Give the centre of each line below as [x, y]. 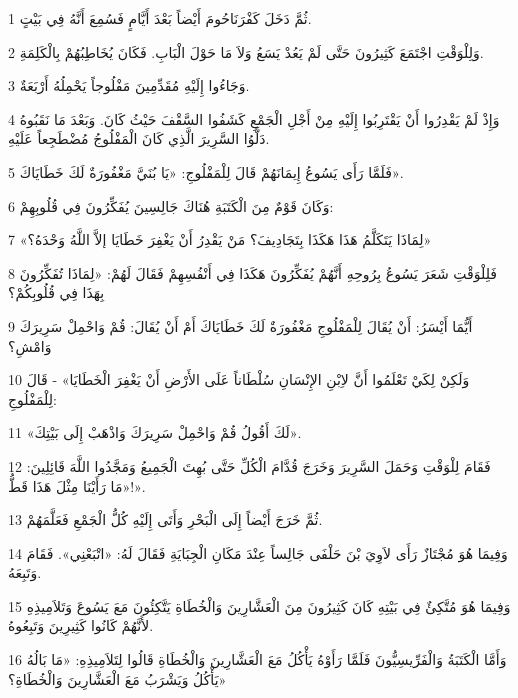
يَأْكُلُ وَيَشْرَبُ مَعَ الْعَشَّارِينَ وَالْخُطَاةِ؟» [117, 678]
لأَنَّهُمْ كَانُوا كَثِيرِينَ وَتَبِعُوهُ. [81, 625]
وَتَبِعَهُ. [25, 572]
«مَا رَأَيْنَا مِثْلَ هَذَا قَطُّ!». [77, 485]
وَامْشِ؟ [30, 345]
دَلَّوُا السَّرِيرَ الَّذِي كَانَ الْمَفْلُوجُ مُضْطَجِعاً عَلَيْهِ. [139, 138]
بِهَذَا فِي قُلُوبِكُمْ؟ [56, 292]
